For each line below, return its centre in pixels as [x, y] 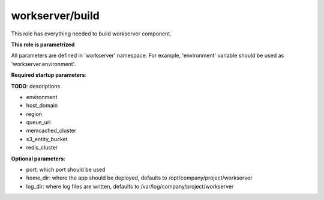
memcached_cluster [51, 131]
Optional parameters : [38, 159]
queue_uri [38, 123]
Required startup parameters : [49, 75]
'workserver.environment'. [43, 64]
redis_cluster [42, 148]
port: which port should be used [66, 170]
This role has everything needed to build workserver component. [91, 34]
